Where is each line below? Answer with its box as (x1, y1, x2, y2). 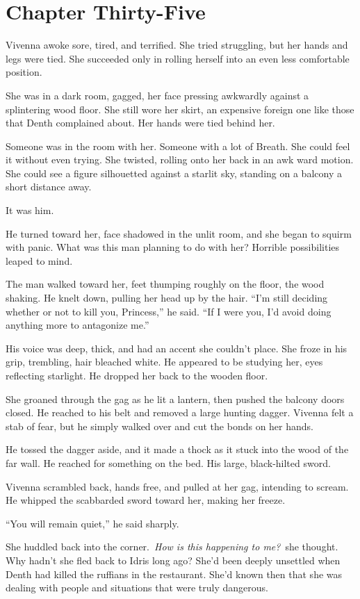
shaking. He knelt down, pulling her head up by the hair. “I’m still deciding (6, 290, 328, 305)
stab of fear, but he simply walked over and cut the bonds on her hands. (6, 418, 314, 433)
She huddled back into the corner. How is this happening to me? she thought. (6, 539, 338, 554)
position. (6, 65, 42, 79)
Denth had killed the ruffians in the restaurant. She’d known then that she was (6, 566, 343, 581)
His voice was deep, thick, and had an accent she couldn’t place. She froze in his (6, 340, 347, 355)
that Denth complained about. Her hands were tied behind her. (6, 115, 275, 130)
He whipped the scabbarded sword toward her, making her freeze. (6, 493, 286, 507)
